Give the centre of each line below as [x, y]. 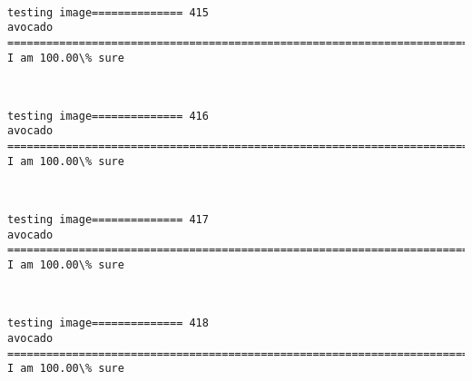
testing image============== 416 [108, 116]
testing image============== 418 [108, 323]
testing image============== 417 [108, 220]
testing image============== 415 [108, 12]
